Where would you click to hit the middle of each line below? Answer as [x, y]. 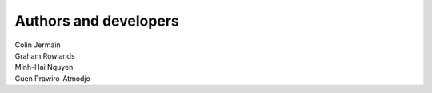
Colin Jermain [38, 45]
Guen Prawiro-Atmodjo [53, 78]
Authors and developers [97, 21]
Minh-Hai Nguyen [44, 67]
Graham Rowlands [45, 55]
